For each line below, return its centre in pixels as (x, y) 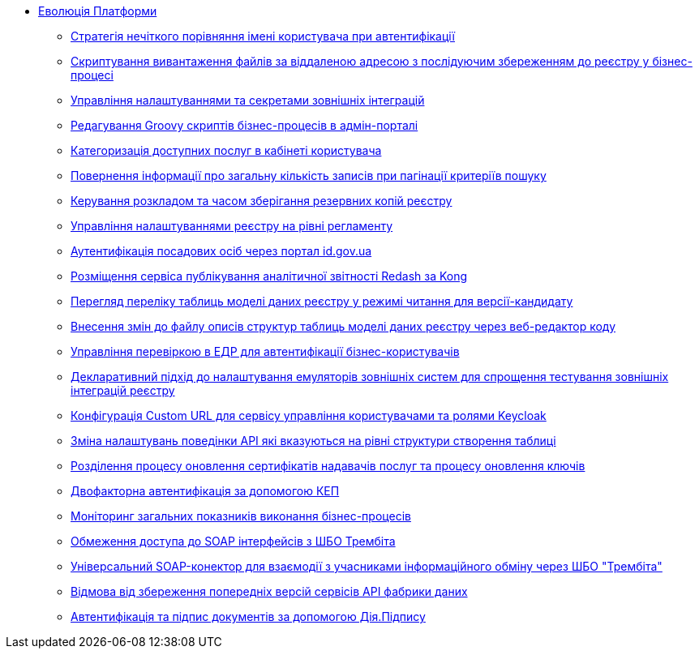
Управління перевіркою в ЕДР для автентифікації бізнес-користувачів (265, 351)
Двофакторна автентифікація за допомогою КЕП (205, 491)
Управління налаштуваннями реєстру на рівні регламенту (232, 226)
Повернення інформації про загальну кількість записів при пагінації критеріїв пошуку (309, 176)
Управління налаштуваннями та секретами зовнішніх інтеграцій (248, 100)
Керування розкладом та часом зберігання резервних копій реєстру (262, 201)
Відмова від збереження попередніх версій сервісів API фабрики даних (269, 591)
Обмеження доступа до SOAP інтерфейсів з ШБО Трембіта (233, 541)
